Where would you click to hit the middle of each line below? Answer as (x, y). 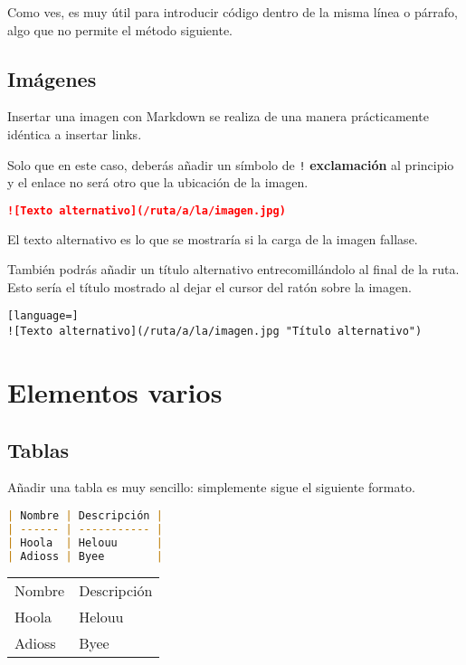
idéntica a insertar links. (75, 133)
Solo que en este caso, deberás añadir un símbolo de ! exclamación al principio (231, 164)
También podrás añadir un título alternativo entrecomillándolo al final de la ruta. (233, 269)
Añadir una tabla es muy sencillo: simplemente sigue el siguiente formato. (211, 487)
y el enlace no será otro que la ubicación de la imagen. (158, 182)
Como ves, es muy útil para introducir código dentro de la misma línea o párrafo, (233, 12)
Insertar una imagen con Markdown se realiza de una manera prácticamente (218, 116)
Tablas (38, 449)
